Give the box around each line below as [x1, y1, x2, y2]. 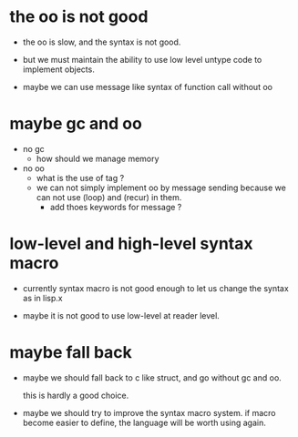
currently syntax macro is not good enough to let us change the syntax [22, 282, 289, 293]
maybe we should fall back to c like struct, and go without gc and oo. [22, 371, 283, 383]
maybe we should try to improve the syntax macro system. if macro [22, 407, 276, 418]
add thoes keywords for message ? [49, 201, 182, 212]
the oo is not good [9, 6, 149, 27]
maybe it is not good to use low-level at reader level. [22, 310, 221, 320]
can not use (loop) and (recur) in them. [36, 191, 182, 202]
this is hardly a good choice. [22, 390, 129, 401]
